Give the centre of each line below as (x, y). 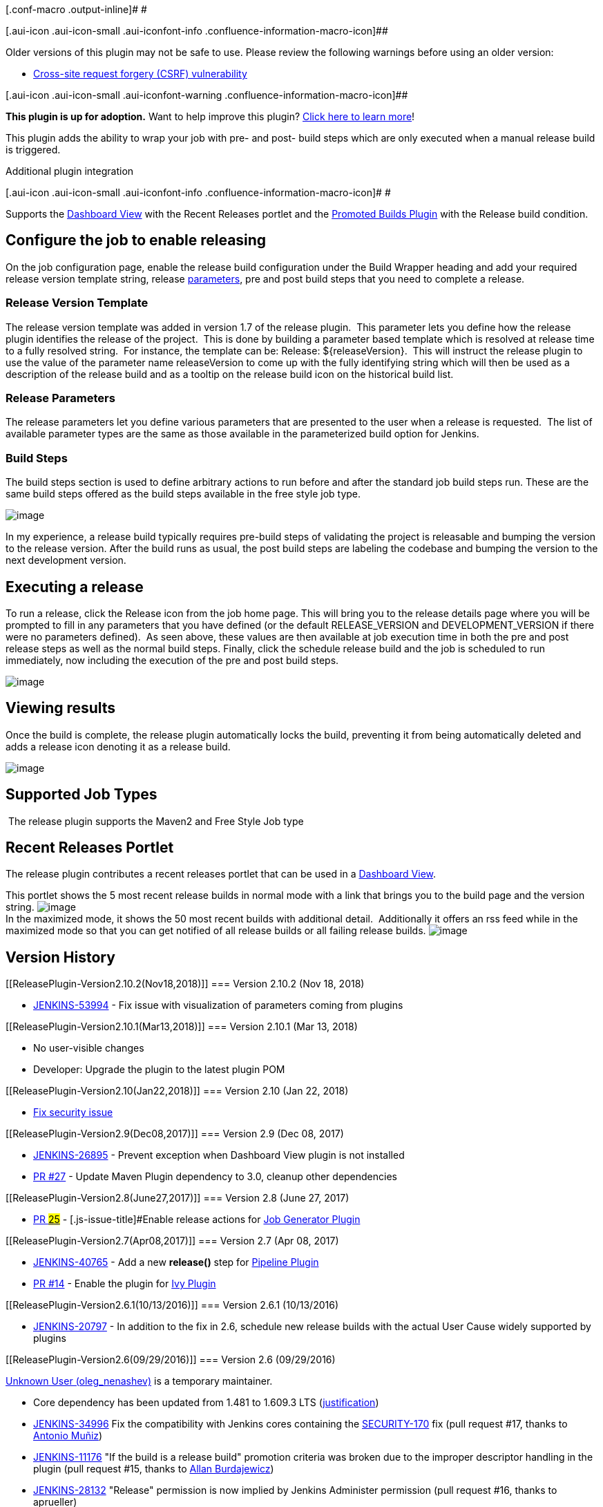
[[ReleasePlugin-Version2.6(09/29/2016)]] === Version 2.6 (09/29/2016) (171, 1360)
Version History (60, 957)
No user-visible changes (89, 1048)
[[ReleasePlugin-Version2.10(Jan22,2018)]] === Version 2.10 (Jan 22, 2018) (177, 1091)
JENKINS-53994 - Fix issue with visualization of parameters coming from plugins (218, 1005)
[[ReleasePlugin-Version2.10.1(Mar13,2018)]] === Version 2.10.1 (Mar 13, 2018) (182, 1027)
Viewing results (61, 708)
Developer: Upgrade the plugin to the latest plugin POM (159, 1070)
